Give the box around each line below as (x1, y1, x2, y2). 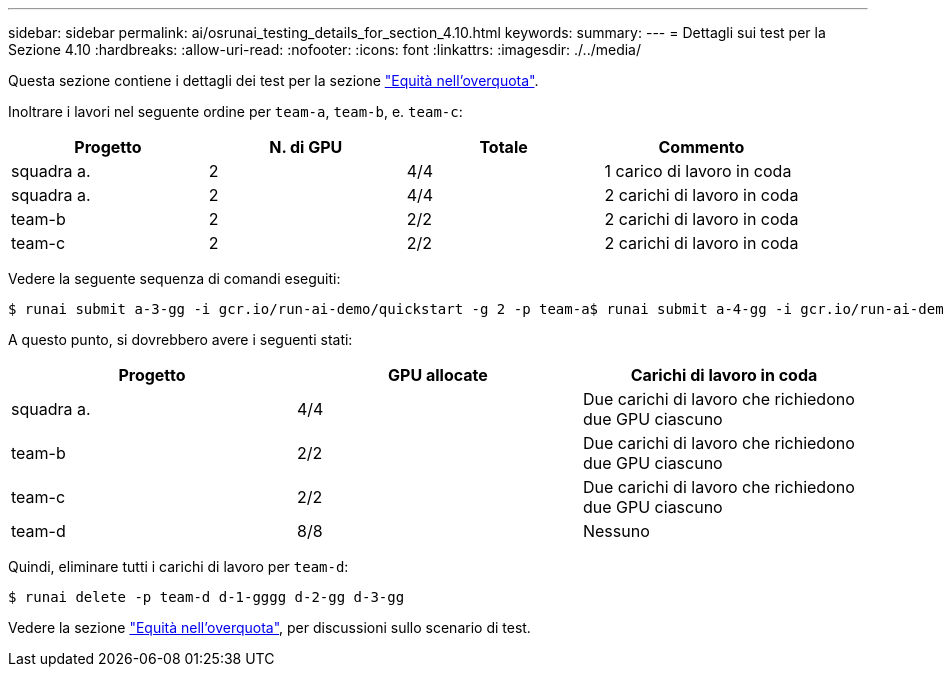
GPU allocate (388, 365, 488, 385)
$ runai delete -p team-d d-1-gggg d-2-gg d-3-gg (8, 589, 405, 605)
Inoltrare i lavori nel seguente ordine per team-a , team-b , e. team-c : (8, 103, 463, 120)
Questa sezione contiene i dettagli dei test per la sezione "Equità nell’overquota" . (8, 72, 539, 89)
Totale (479, 137, 528, 157)
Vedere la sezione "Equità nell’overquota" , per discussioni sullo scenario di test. (8, 619, 531, 636)
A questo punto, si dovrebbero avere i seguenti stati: (8, 331, 353, 348)
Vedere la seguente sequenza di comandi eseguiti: (8, 270, 341, 287)
